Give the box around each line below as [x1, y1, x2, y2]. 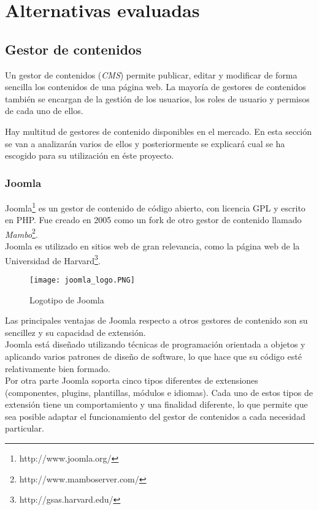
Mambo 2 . [5, 226, 38, 240]
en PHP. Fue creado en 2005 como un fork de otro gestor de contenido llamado [5, 213, 302, 226]
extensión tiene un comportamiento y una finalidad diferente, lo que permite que [5, 398, 308, 411]
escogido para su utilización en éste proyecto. [5, 149, 174, 162]
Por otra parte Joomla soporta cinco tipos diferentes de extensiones [5, 374, 258, 387]
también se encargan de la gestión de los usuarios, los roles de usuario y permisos [5, 92, 310, 105]
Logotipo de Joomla [29, 293, 104, 306]
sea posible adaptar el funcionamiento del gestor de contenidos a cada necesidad [5, 409, 306, 422]
